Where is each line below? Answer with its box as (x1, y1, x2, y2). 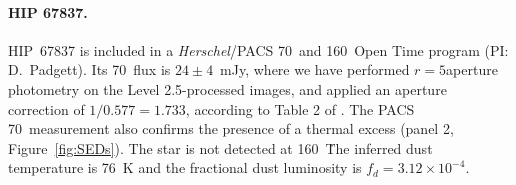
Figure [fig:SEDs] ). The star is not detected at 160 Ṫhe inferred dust (8, 137, 433, 158)
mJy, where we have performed (220, 59, 410, 80)
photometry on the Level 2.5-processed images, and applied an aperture (8, 78, 447, 99)
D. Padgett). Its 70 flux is (8, 59, 171, 80)
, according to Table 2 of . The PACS (185, 98, 415, 119)
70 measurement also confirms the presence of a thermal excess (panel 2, (8, 118, 454, 139)
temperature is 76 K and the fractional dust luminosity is (8, 157, 362, 178)
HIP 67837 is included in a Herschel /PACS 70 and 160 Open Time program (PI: (8, 39, 509, 60)
